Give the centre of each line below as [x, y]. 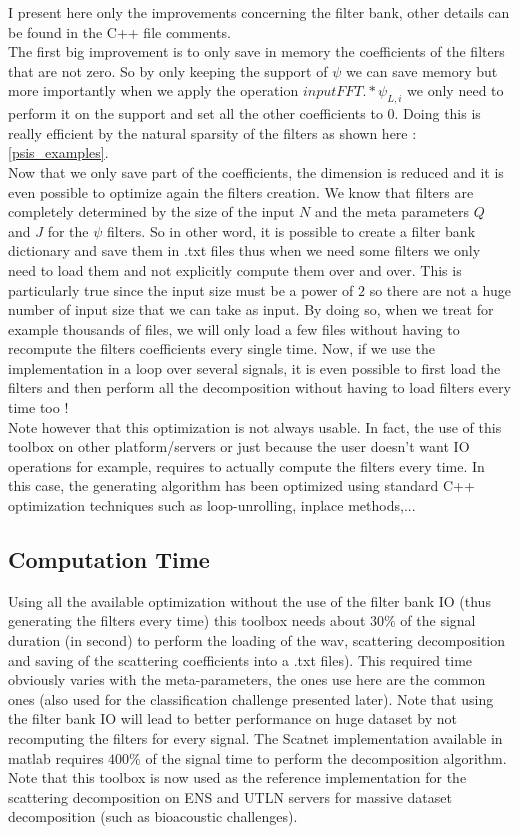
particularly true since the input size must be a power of [181, 289]
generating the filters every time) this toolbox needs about [187, 620]
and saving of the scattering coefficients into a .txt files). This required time [240, 659]
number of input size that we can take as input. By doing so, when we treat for [251, 309]
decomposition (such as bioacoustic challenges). [153, 816]
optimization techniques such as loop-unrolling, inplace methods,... [212, 505]
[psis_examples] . [58, 152]
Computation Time [109, 559]
